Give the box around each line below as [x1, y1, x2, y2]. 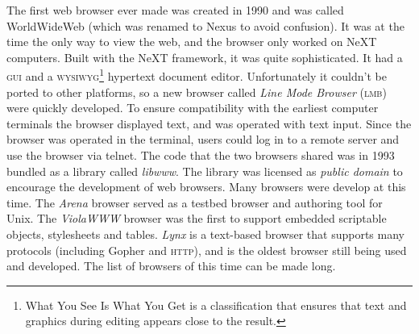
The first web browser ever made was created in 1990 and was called [6, 2, 344, 18]
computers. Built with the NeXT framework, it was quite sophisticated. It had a [6, 48, 403, 65]
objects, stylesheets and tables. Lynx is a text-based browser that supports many [6, 225, 404, 242]
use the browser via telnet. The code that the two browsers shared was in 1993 [6, 147, 395, 163]
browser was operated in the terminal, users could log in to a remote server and [6, 131, 400, 148]
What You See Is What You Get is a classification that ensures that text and [25, 296, 407, 313]
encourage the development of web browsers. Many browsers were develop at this [6, 178, 406, 195]
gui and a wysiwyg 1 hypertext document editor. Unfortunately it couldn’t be [6, 65, 387, 85]
